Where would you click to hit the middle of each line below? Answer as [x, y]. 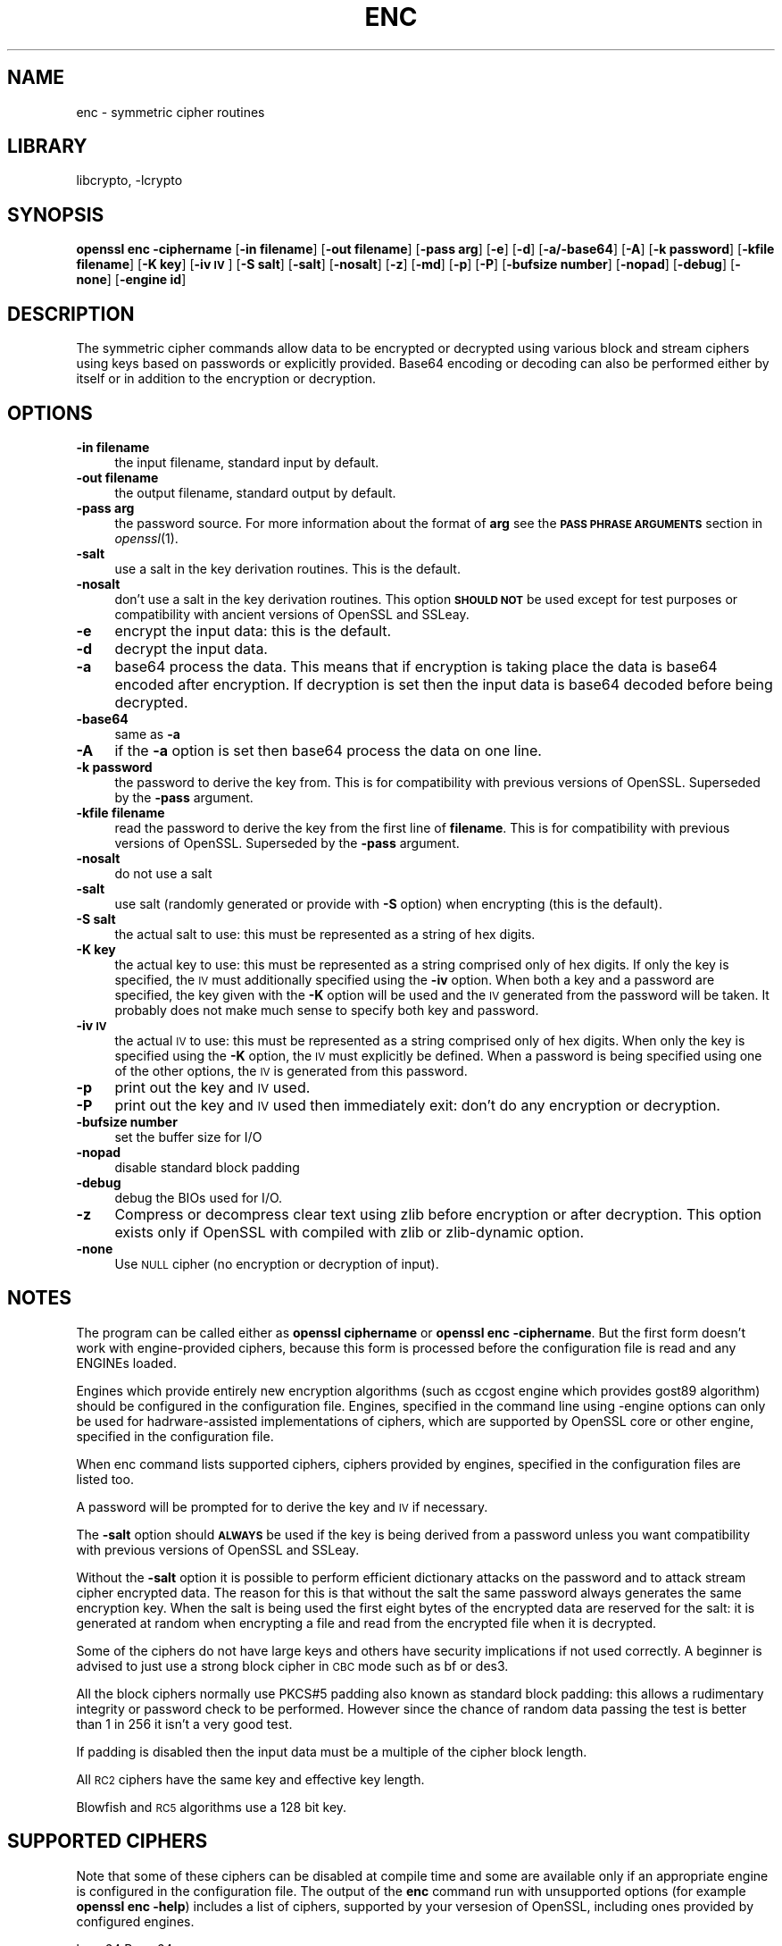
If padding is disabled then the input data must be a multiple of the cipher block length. [332, 1751]
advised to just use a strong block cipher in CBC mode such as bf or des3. [292, 1665]
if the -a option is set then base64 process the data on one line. [328, 750]
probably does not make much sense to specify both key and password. [327, 1010]
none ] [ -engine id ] [131, 280]
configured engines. [135, 1921]
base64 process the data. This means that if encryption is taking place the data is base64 [416, 666]
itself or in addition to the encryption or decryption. [226, 379]
